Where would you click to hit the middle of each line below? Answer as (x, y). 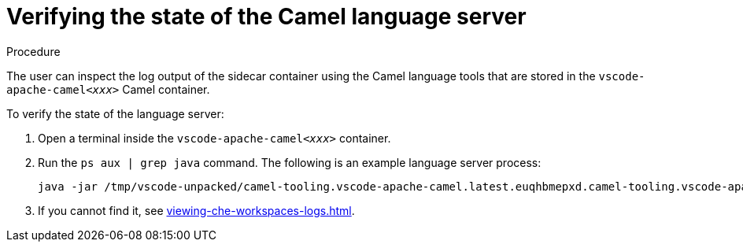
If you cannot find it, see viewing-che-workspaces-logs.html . (196, 210)
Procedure (33, 51)
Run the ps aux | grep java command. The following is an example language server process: (290, 162)
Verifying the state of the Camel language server (266, 17)
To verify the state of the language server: (115, 113)
